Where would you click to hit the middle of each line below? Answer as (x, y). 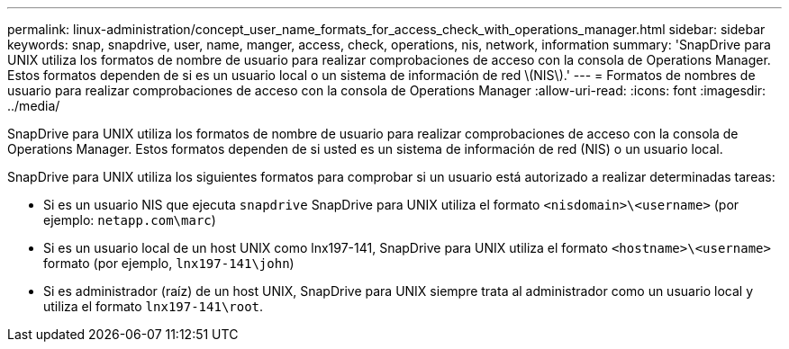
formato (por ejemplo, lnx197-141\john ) (169, 263)
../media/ (34, 106)
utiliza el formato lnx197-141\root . (154, 306)
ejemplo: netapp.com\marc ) (130, 220)
